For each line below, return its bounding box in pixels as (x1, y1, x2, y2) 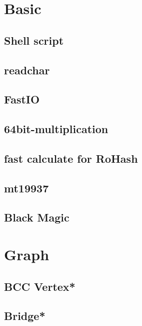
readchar (4, 62, 50, 77)
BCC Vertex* (4, 278, 75, 294)
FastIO (4, 91, 40, 107)
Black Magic (4, 209, 69, 225)
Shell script (4, 32, 64, 48)
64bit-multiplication (4, 121, 108, 137)
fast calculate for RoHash (4, 150, 138, 166)
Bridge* (4, 308, 45, 323)
